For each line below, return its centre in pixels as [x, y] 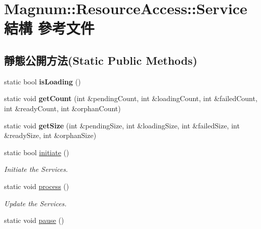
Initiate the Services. [36, 169]
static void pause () [34, 220]
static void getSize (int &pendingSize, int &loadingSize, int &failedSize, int [122, 125]
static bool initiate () [37, 152]
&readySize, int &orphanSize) [50, 135]
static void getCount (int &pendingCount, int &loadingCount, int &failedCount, [131, 98]
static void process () [37, 186]
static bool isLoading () [42, 81]
